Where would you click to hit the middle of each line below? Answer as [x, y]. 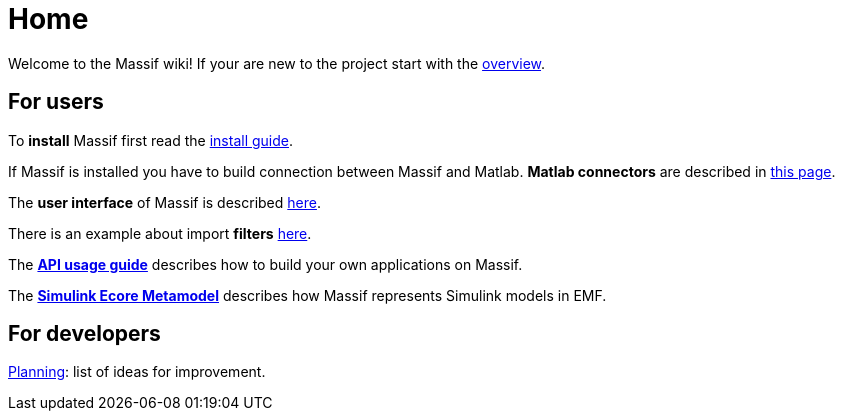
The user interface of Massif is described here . [164, 202]
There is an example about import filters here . [160, 233]
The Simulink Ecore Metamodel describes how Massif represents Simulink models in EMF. [307, 295]
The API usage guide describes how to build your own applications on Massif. [265, 264]
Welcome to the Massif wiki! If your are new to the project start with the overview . [277, 63]
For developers [84, 334]
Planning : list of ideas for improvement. [137, 372]
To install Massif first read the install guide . [151, 140]
